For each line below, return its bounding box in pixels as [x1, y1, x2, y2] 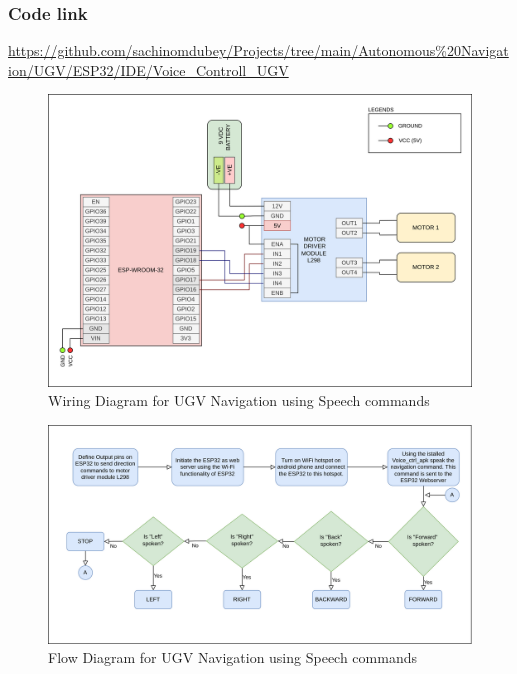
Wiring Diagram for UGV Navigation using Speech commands [48, 390, 430, 411]
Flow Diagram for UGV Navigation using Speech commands [48, 647, 417, 668]
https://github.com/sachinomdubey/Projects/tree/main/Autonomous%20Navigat [8, 40, 509, 61]
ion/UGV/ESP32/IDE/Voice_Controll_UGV [8, 59, 289, 80]
